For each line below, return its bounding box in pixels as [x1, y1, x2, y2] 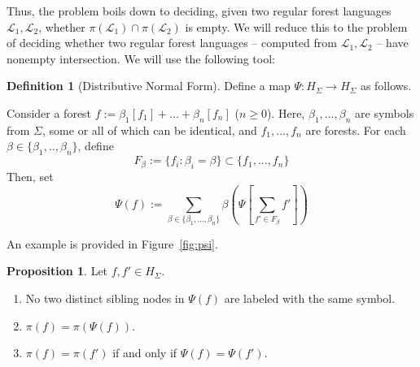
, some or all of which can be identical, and [42, 121, 257, 138]
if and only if [112, 344, 177, 361]
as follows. [360, 77, 412, 94]
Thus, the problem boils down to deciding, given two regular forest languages [7, 2, 392, 19]
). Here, [266, 104, 305, 121]
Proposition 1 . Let [7, 262, 108, 279]
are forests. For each [305, 121, 406, 138]
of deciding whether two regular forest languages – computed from [7, 34, 337, 51]
